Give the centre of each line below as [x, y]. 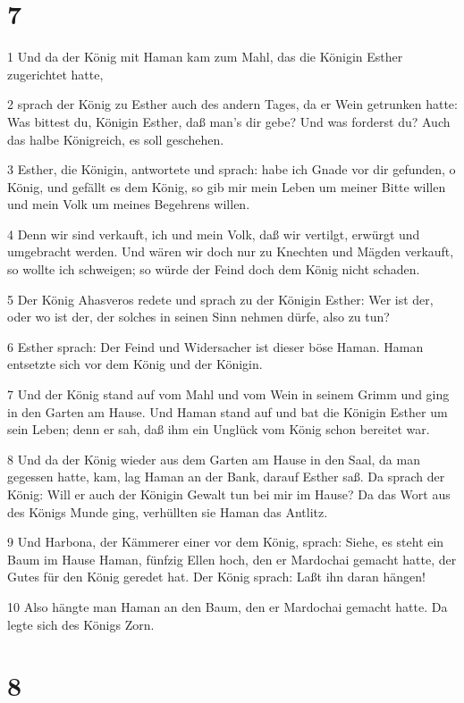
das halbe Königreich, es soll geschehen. [116, 139]
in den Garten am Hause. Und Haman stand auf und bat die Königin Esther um [228, 411]
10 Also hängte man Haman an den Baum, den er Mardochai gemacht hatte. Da [228, 606]
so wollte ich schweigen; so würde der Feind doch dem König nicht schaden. [214, 269]
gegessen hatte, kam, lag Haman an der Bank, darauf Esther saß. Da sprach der [226, 477]
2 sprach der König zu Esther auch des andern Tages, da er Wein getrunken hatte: [232, 104]
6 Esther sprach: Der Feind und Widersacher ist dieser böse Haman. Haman [215, 346]
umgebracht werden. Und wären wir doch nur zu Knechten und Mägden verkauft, [231, 251]
